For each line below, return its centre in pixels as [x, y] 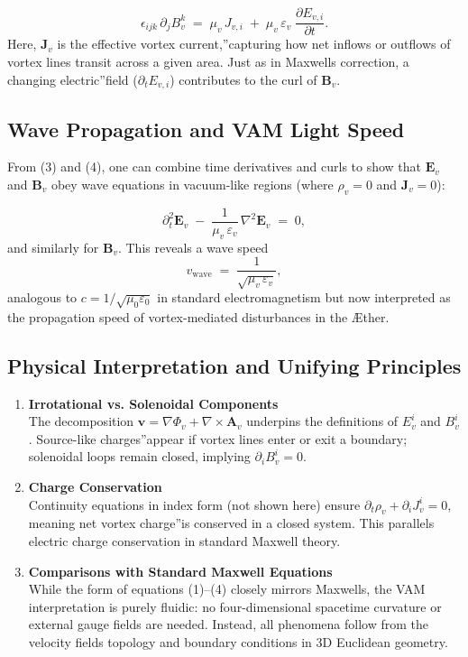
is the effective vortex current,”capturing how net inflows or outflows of [254, 44]
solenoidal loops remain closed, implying [139, 456]
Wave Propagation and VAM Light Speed [206, 129]
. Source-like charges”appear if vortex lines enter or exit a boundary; [218, 438]
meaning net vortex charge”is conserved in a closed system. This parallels [231, 523]
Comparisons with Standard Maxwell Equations [180, 571]
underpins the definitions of [322, 421]
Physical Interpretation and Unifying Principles [234, 365]
